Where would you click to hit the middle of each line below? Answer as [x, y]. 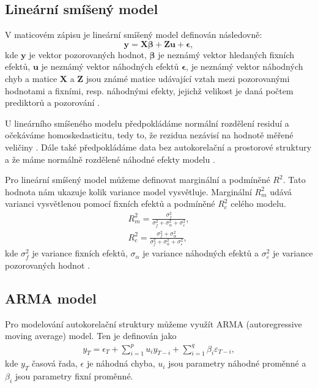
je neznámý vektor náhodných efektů [110, 66]
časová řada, [55, 363]
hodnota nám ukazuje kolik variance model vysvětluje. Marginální [128, 191]
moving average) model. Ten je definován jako [91, 336]
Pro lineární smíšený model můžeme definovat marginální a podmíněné [138, 180]
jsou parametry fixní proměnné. [74, 376]
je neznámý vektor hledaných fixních [226, 54]
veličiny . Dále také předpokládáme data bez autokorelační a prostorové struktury [158, 147]
